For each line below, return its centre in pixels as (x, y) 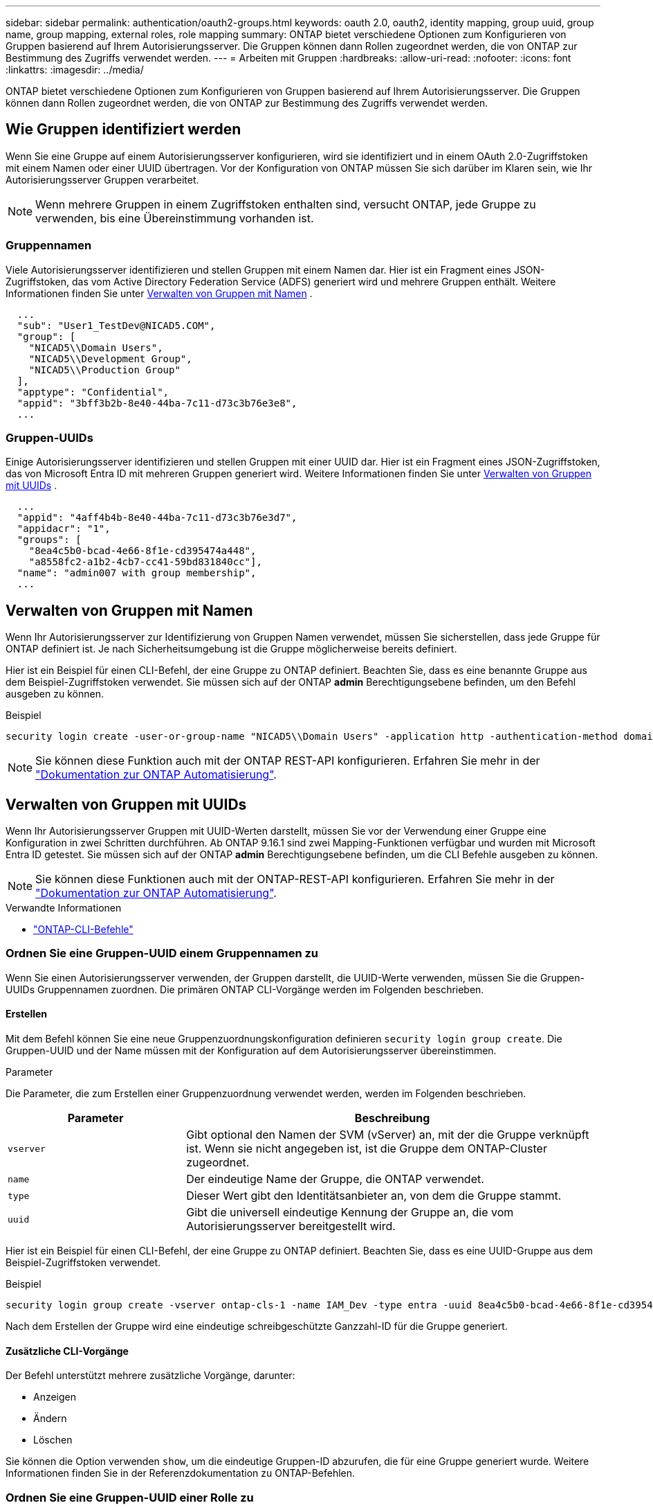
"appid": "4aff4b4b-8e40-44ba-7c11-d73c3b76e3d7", (157, 518)
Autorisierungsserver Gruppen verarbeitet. (102, 179)
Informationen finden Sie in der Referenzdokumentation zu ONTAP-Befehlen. (181, 1473)
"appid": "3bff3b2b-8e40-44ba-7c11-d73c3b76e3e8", (157, 403)
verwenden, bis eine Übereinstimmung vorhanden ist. (175, 218)
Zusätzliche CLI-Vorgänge (67, 1351)
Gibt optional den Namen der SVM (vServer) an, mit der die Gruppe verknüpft (388, 1135)
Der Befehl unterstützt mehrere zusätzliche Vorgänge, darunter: (150, 1376)
